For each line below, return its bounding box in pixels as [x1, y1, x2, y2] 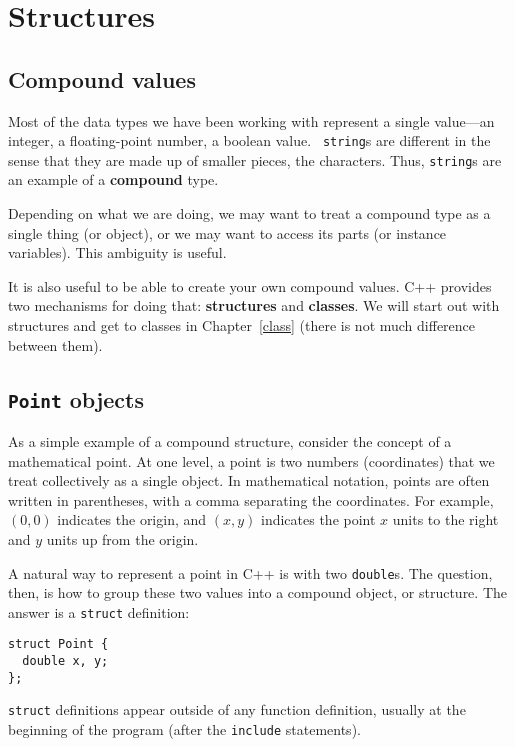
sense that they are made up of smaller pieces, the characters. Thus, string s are [8, 149, 502, 170]
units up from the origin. [46, 528, 199, 549]
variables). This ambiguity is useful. [8, 242, 227, 263]
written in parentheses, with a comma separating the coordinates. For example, [8, 489, 494, 510]
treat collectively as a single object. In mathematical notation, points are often [8, 470, 490, 491]
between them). [8, 334, 103, 355]
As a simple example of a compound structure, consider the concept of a [8, 431, 452, 452]
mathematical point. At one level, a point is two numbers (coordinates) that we [8, 450, 495, 471]
